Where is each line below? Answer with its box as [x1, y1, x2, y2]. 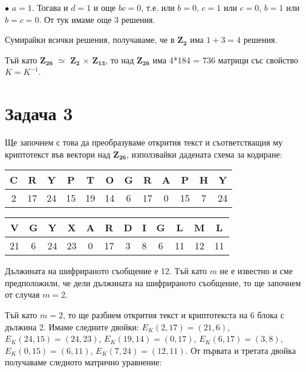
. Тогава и [31, 1, 68, 13]
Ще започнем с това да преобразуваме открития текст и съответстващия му [5, 136, 283, 149]
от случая [5, 288, 40, 301]
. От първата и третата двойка [185, 344, 296, 356]
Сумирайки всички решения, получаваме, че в [5, 33, 175, 46]
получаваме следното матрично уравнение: [5, 356, 162, 368]
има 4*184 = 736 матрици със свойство [152, 53, 298, 66]
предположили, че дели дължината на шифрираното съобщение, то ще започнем [5, 276, 301, 289]
